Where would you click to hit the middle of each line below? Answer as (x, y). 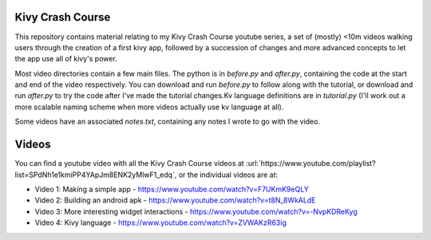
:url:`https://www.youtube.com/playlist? (311, 163)
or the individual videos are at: (228, 175)
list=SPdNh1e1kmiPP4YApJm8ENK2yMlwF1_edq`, (96, 175)
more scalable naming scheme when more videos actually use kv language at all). (149, 107)
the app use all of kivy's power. (66, 59)
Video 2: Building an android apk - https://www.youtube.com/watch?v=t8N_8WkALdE (175, 200)
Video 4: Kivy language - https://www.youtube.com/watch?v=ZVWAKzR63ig (160, 222)
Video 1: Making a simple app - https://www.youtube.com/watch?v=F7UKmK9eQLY (172, 189)
